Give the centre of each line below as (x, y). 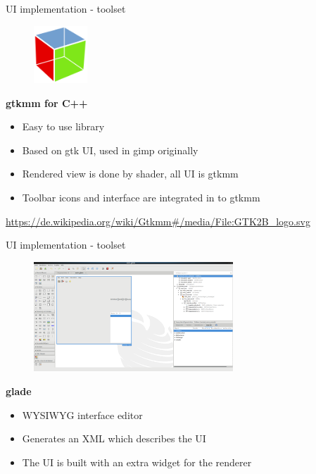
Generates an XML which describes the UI (114, 438)
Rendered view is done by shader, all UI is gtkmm (130, 174)
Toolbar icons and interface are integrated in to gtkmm (141, 198)
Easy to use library (63, 126)
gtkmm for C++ (47, 102)
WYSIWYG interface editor (82, 414)
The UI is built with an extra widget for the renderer (137, 462)
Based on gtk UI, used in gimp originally (110, 150)
